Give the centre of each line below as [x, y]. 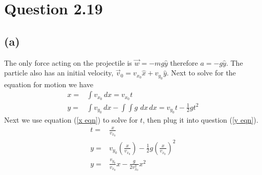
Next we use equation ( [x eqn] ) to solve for [71, 120]
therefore [184, 62]
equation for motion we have [49, 84]
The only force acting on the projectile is [68, 62]
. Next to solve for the [201, 73]
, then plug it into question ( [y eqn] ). [200, 120]
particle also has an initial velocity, [59, 73]
